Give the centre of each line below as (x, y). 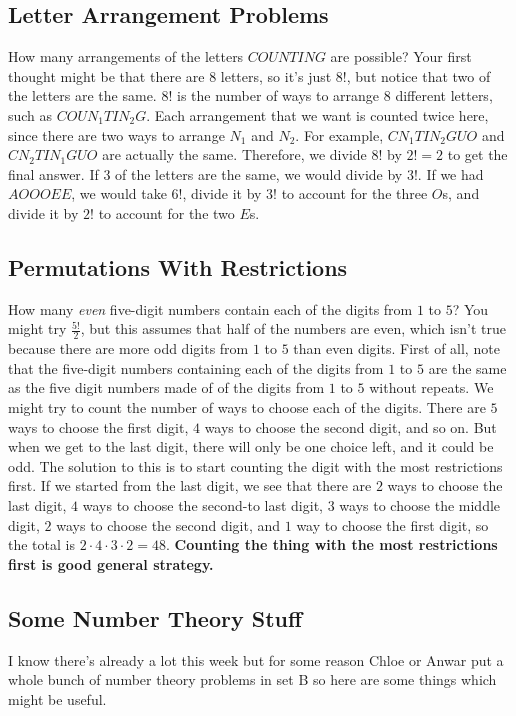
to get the (477, 154)
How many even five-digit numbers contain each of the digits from (210, 308)
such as (30, 114)
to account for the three (354, 193)
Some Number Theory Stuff (155, 617)
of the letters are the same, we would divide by (259, 173)
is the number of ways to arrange (278, 95)
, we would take (119, 193)
